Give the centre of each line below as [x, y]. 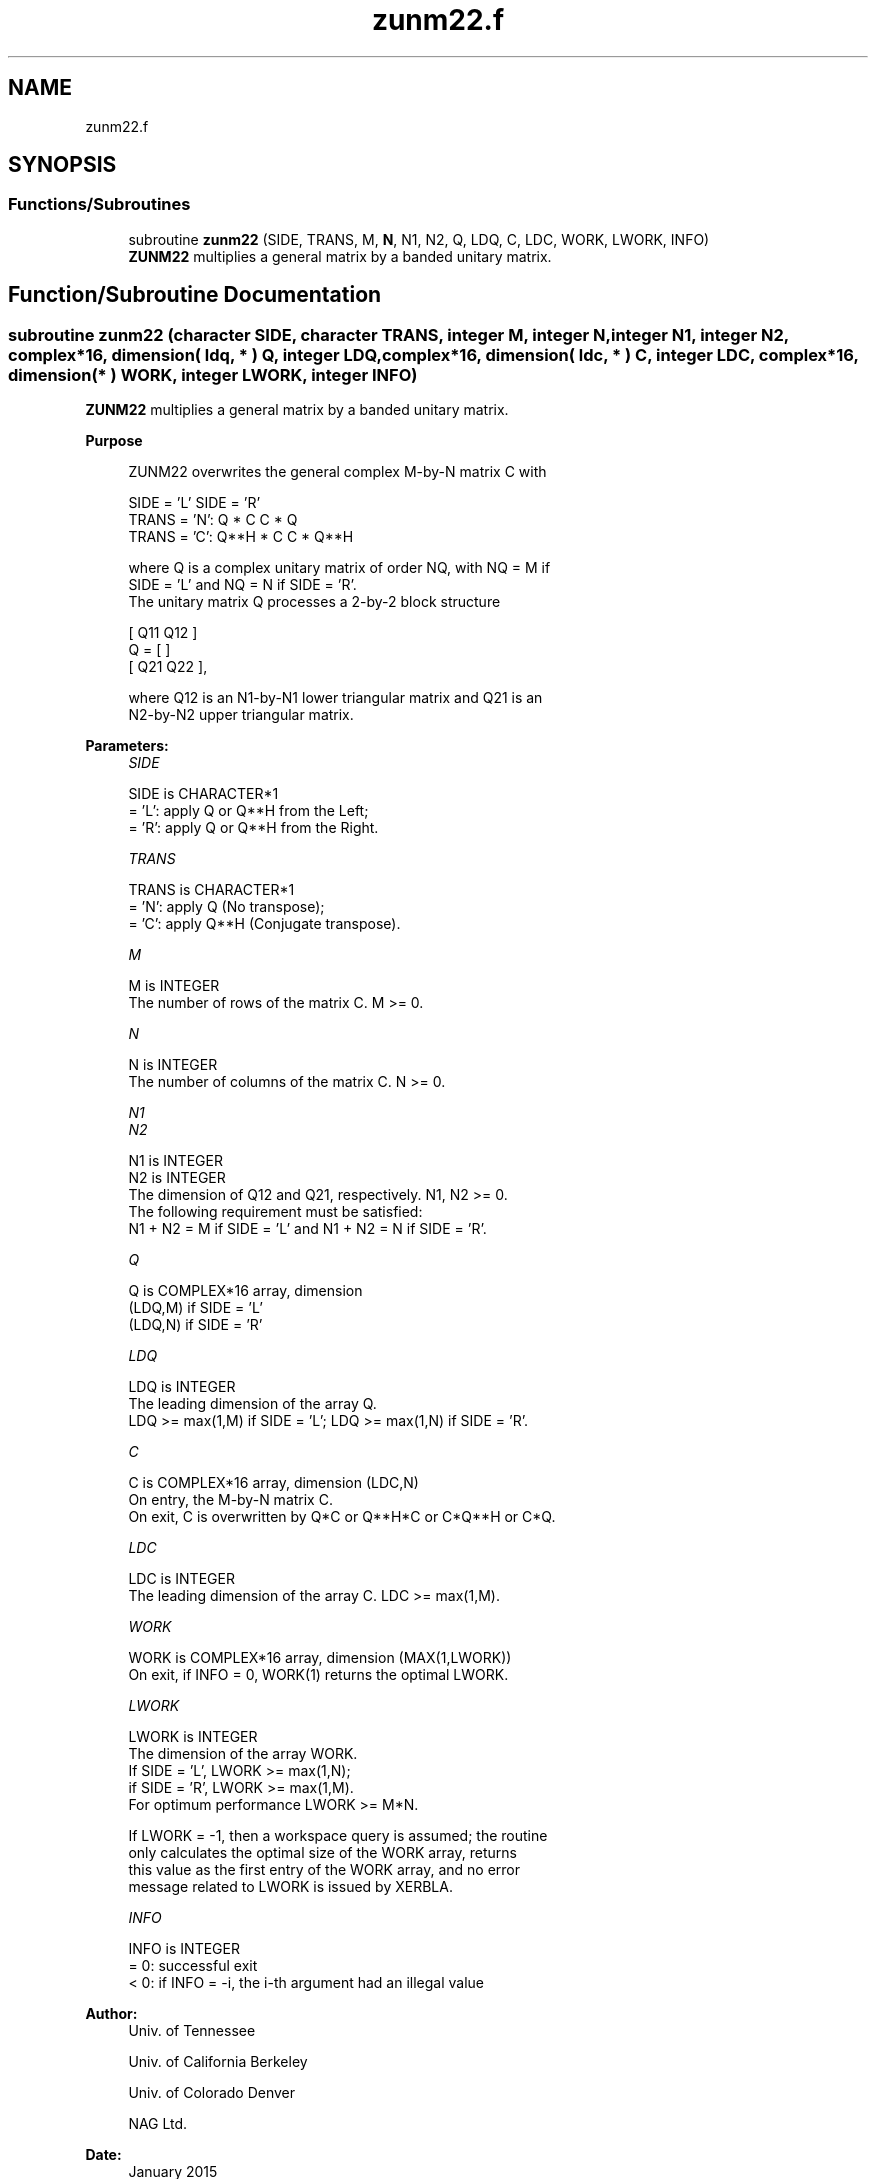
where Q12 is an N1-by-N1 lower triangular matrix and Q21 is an [335, 698]
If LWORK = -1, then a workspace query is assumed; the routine [338, 1836]
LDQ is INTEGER [182, 1387]
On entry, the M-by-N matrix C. [230, 1500]
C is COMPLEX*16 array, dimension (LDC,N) [273, 1483]
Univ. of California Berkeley [218, 2062]
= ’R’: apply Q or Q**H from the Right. [253, 828]
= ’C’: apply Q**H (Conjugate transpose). [264, 924]
